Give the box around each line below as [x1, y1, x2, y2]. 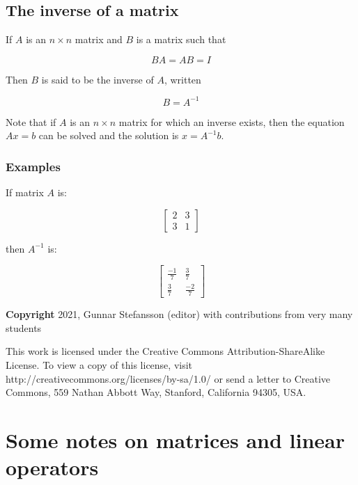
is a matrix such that [136, 32, 226, 47]
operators [6, 453, 99, 482]
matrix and [75, 32, 123, 47]
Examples [6, 158, 61, 175]
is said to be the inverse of [41, 72, 154, 86]
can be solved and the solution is [38, 128, 179, 143]
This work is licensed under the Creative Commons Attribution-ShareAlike [6, 344, 325, 358]
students [6, 320, 42, 335]
